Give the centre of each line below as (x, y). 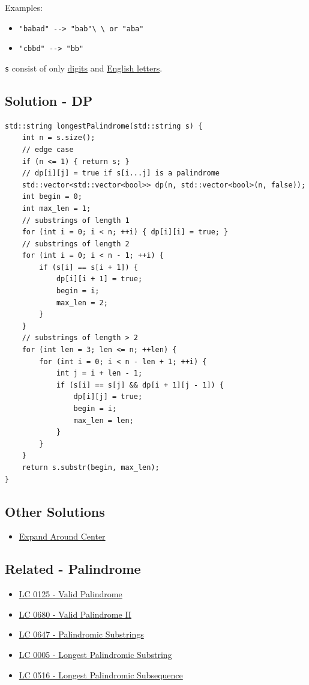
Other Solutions (55, 511)
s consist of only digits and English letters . (84, 68)
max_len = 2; (82, 303)
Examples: (24, 7)
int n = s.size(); (58, 138)
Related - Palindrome (73, 569)
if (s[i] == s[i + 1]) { (88, 267)
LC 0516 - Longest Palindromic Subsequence (101, 674)
